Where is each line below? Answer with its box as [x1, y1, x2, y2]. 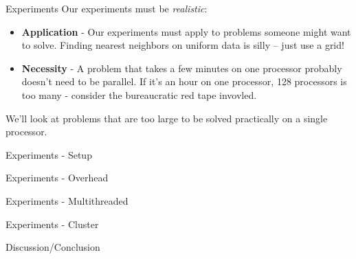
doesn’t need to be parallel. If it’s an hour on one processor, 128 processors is [21, 74, 347, 89]
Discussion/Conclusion [5, 240, 100, 254]
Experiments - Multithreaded [5, 193, 129, 207]
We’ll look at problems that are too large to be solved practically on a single [5, 111, 328, 125]
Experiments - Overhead [5, 170, 109, 185]
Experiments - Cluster [5, 216, 99, 231]
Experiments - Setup [5, 147, 92, 161]
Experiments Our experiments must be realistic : [5, 1, 208, 15]
